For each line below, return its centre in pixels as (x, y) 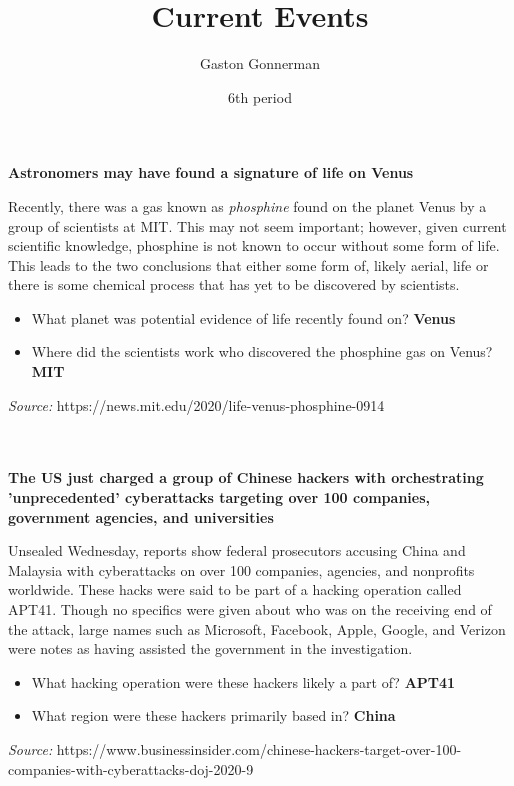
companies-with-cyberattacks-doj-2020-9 (131, 768)
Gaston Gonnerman (260, 63)
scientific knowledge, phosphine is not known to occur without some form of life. (254, 245)
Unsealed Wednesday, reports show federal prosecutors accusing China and (237, 550)
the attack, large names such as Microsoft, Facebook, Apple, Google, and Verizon (257, 628)
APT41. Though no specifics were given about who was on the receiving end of (250, 609)
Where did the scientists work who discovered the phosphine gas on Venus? (262, 351)
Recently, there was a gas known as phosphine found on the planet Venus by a (247, 205)
